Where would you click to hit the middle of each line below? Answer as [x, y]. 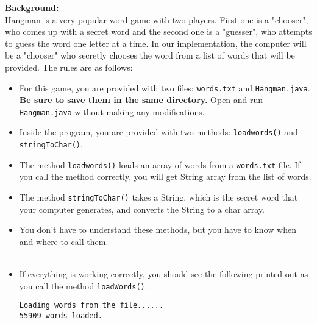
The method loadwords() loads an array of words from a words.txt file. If [160, 164]
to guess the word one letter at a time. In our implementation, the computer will [156, 43]
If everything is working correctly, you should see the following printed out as [164, 274]
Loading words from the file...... [91, 306]
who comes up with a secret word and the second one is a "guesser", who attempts [158, 31]
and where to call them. [64, 241]
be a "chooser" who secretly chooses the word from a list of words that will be [150, 55]
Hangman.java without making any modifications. [112, 111]
